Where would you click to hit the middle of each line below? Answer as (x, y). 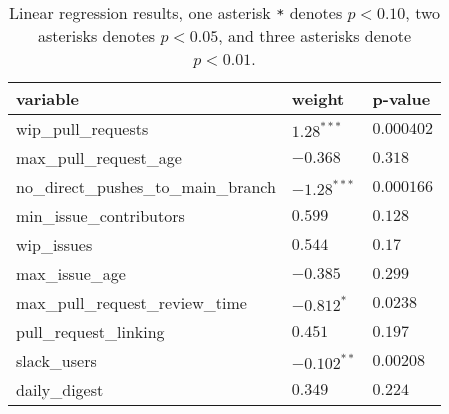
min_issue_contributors (100, 215)
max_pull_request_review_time (131, 302)
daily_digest (60, 389)
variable (48, 98)
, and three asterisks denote (315, 35)
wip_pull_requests (82, 128)
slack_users (56, 360)
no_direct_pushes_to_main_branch (146, 186)
